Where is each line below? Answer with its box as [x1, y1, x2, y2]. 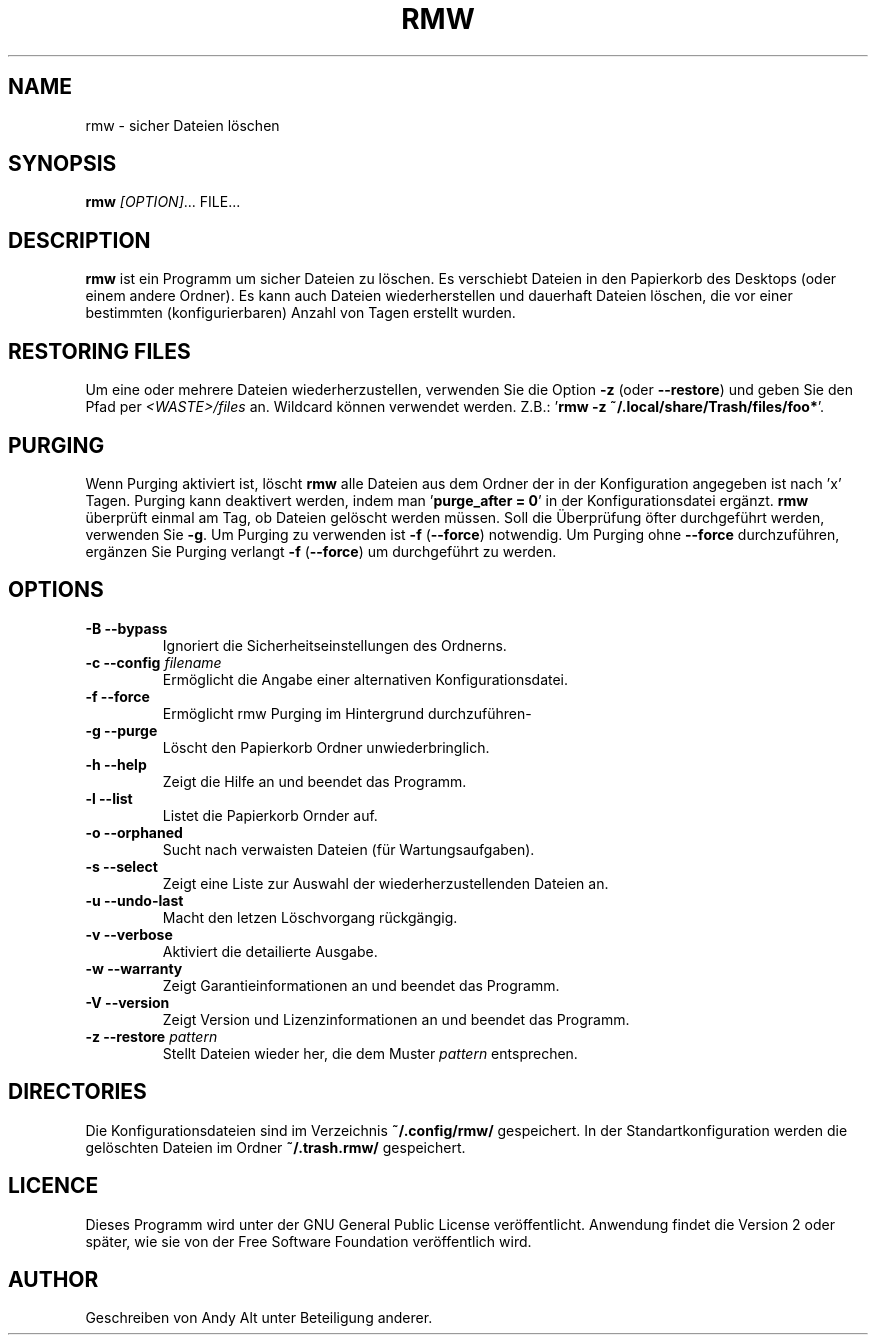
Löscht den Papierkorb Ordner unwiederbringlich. [162, 738, 490, 756]
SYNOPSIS [8, 151, 117, 177]
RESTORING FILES [8, 338, 191, 364]
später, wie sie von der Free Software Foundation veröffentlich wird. [85, 1232, 532, 1250]
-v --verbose [85, 925, 173, 943]
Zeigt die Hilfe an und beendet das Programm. [162, 772, 467, 790]
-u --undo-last [85, 891, 184, 909]
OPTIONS [8, 577, 104, 603]
